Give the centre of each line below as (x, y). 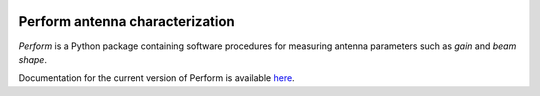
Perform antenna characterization (126, 21)
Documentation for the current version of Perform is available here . (156, 78)
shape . (32, 59)
